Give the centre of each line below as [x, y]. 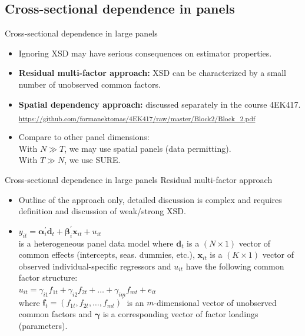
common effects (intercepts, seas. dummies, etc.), [107, 255]
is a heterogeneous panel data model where [96, 243]
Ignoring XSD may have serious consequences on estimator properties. [145, 53]
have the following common [235, 266]
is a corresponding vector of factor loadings [180, 313]
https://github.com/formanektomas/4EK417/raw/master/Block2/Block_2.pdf [137, 118]
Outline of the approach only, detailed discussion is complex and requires [150, 199]
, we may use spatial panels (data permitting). [148, 148]
